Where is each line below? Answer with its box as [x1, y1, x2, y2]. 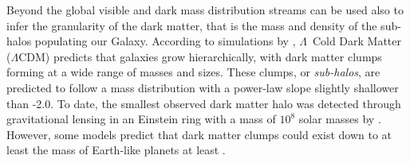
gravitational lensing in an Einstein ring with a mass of [6, 111, 276, 127]
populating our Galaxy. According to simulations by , [34, 33, 296, 49]
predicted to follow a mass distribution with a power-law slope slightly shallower [6, 79, 399, 95]
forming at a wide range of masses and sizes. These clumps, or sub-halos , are [6, 64, 380, 80]
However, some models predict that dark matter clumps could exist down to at [6, 126, 392, 142]
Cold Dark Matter [312, 33, 402, 49]
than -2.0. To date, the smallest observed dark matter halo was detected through [6, 95, 401, 111]
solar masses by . [298, 111, 381, 127]
